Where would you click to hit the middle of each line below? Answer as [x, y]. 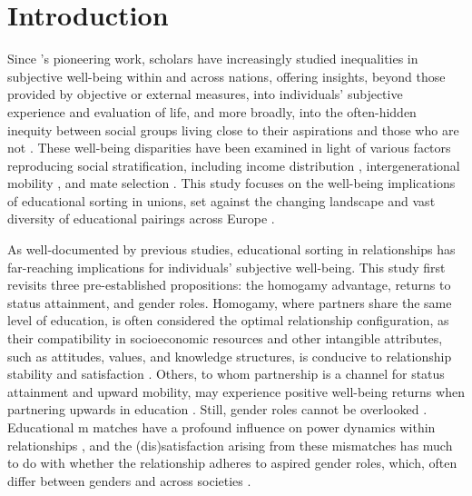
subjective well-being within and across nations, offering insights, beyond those [226, 76]
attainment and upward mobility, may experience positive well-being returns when [236, 391]
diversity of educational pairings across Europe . [141, 218]
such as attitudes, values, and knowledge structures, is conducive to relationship [230, 356]
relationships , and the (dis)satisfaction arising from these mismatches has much [230, 445]
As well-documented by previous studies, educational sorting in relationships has [231, 249]
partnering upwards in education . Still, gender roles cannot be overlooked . [217, 409]
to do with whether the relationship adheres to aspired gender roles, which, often [232, 463]
